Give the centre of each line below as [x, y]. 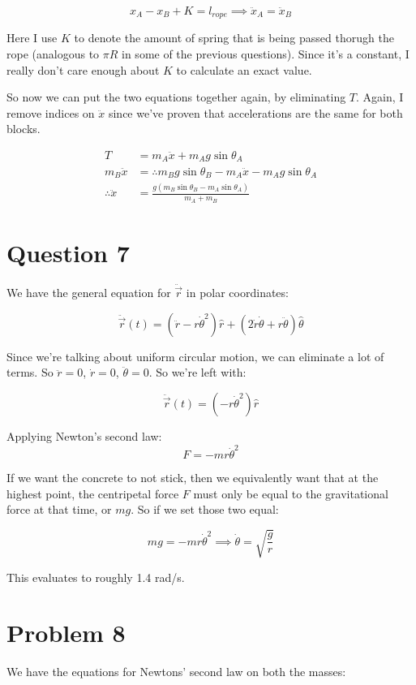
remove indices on [51, 112]
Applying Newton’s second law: [84, 435]
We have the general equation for [89, 293]
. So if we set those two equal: [205, 509]
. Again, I [380, 97]
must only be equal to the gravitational [291, 493]
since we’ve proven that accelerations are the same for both [255, 112]
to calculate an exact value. [244, 69]
